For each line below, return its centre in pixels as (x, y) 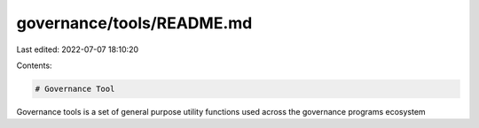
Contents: (34, 65)
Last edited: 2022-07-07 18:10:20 (78, 49)
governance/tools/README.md (134, 23)
